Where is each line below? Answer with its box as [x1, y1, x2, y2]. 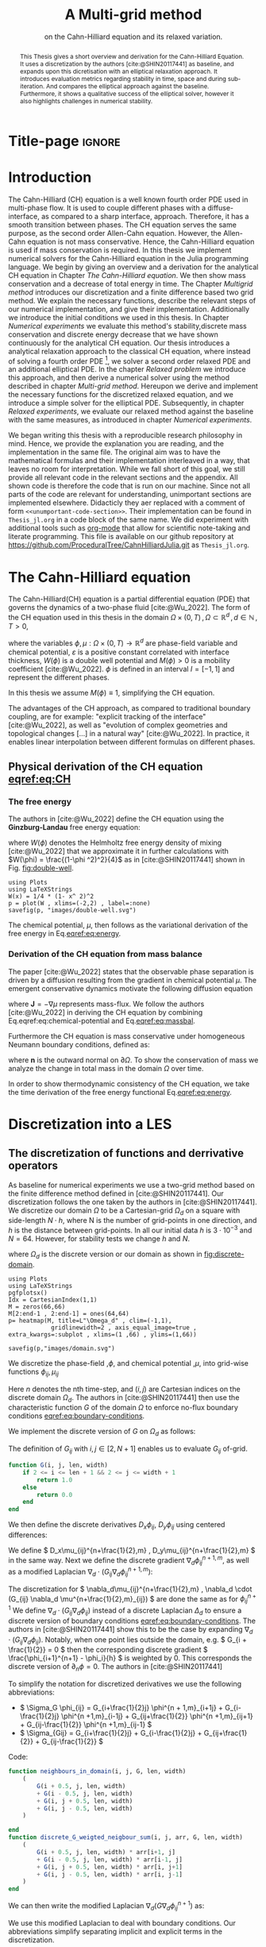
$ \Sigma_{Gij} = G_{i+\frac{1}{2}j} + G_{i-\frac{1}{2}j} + [19, 1729, 202, 1738]
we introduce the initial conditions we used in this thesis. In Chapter [8, 312, 229, 322]
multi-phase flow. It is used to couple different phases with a [8, 202, 206, 212]
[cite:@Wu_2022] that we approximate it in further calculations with [8, 846, 229, 856]
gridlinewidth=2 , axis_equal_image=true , [50, 1324, 197, 1332]
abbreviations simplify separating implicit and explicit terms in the [8, 1926, 223, 1936]
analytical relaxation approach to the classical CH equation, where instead [8, 346, 251, 356]
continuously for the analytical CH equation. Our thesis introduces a [8, 337, 230, 347]
